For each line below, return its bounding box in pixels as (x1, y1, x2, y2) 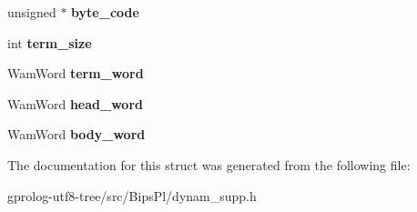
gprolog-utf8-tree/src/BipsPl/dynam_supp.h (7, 186, 257, 205)
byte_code (71, 3, 139, 21)
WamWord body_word (7, 125, 146, 144)
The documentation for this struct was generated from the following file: (7, 155, 411, 174)
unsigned (7, 3, 56, 21)
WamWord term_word (7, 64, 144, 83)
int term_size (7, 33, 92, 52)
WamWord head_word (7, 94, 143, 113)
